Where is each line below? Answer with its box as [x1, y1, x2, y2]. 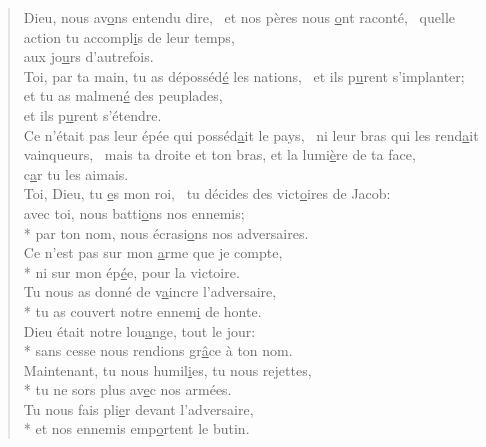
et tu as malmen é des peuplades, [23, 85, 223, 106]
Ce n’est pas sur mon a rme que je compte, [23, 242, 283, 263]
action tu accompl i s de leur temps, [23, 26, 235, 47]
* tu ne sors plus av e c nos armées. [23, 379, 232, 400]
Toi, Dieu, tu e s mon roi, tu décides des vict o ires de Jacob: [23, 183, 391, 204]
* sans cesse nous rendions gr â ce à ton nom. [23, 340, 293, 361]
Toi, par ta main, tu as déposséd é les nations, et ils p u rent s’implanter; [23, 65, 465, 86]
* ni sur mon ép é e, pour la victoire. [23, 261, 240, 282]
